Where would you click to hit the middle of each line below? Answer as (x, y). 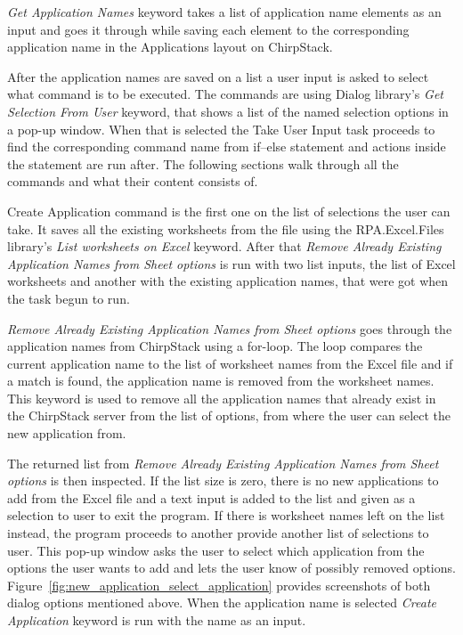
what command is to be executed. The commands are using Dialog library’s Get (225, 94)
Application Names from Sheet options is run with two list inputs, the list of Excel (231, 263)
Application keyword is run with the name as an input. (157, 620)
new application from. (67, 433)
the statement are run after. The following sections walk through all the (203, 163)
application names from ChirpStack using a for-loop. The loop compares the (215, 346)
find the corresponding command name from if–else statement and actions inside (227, 147)
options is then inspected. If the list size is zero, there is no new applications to (223, 480)
